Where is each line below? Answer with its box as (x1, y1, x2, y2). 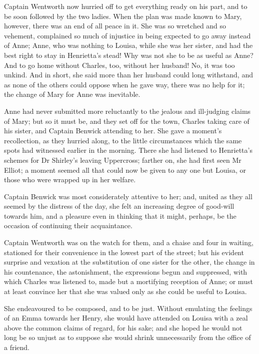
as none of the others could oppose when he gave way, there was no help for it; (4, 79, 245, 89)
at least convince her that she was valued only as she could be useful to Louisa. (4, 286, 247, 297)
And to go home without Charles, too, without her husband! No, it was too (4, 59, 235, 70)
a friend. (4, 342, 30, 352)
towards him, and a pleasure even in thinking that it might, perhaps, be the (4, 210, 236, 221)
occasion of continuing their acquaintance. (4, 220, 132, 231)
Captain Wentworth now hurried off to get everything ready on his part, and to (4, 1, 247, 11)
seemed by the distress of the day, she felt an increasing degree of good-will (4, 201, 234, 211)
